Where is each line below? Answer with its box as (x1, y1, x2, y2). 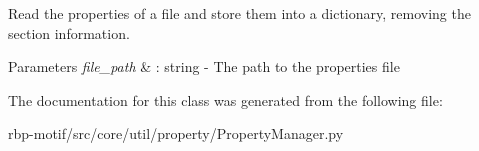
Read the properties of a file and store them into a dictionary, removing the (8, 3, 471, 23)
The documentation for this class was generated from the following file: (8, 89, 443, 110)
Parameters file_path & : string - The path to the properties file (8, 56, 400, 77)
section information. (8, 22, 130, 43)
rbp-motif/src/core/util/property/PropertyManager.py (8, 123, 344, 144)
